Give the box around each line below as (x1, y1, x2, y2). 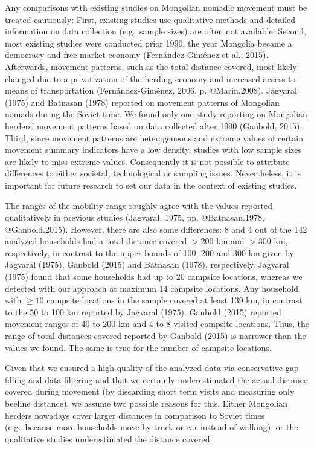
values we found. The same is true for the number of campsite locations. (5, 341, 272, 354)
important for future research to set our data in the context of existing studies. (5, 178, 297, 191)
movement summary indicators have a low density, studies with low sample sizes (5, 143, 302, 156)
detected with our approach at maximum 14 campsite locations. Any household (5, 282, 299, 294)
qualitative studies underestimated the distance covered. (5, 432, 213, 445)
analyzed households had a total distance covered (5, 234, 187, 247)
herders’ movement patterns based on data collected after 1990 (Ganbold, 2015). (5, 119, 303, 132)
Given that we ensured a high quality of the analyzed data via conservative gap (5, 361, 299, 374)
